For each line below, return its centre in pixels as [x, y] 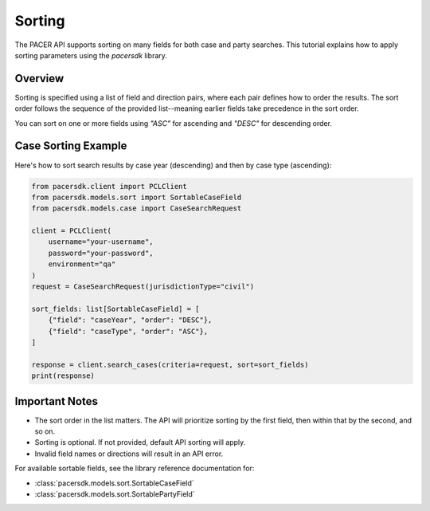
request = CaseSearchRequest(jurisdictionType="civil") [143, 287]
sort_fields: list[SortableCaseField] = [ [115, 309]
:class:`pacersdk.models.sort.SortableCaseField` [114, 483]
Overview [39, 79]
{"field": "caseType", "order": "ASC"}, [128, 331]
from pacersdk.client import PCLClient [109, 186]
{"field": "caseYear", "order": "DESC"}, [130, 320]
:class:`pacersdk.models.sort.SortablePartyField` [115, 494]
